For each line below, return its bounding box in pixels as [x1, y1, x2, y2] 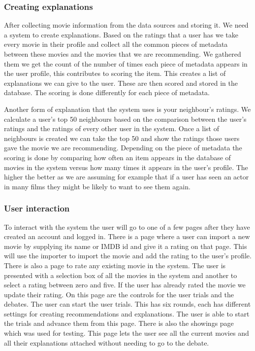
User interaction [4, 202, 70, 214]
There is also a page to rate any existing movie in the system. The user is [4, 260, 226, 270]
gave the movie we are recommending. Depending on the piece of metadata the [4, 142, 242, 153]
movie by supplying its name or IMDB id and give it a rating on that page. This [4, 241, 247, 251]
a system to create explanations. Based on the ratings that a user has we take [4, 29, 238, 39]
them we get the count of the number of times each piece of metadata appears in [4, 58, 248, 69]
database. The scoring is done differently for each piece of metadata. [4, 87, 210, 98]
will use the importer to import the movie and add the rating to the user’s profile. [4, 250, 252, 261]
